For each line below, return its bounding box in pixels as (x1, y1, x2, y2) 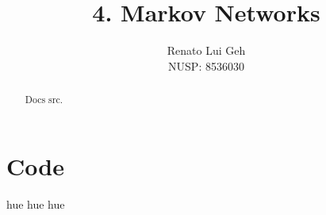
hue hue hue (6, 195, 65, 212)
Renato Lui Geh (167, 42, 246, 59)
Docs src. (25, 93, 63, 106)
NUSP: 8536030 (168, 57, 244, 74)
